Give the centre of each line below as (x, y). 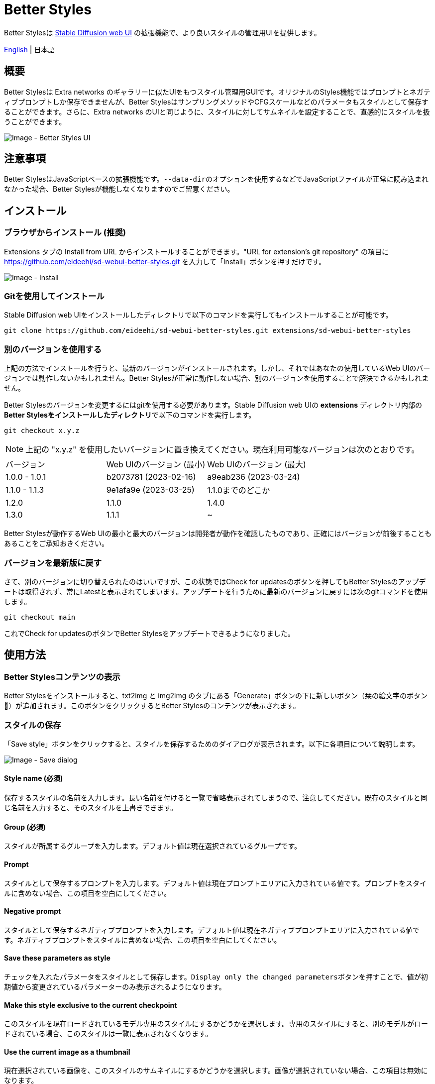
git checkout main (40, 617)
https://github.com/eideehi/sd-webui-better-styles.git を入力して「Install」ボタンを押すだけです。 (165, 261)
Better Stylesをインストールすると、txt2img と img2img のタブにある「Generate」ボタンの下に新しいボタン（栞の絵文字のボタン (216, 696)
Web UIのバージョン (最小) (156, 465)
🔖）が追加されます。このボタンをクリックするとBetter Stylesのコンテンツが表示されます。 (152, 706)
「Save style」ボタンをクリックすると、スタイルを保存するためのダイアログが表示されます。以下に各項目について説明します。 (212, 744)
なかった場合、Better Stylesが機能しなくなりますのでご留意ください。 (119, 189)
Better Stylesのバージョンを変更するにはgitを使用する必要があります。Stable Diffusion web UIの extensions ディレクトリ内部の (213, 405)
